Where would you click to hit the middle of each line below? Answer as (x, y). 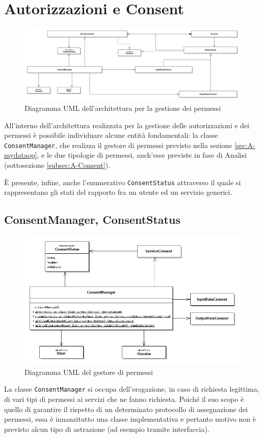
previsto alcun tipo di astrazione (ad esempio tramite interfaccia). (107, 429)
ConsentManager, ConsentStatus (92, 220)
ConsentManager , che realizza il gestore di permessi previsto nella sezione (118, 145)
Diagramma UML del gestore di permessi (89, 372)
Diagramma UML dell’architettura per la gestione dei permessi (123, 108)
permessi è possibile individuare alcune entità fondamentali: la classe (111, 135)
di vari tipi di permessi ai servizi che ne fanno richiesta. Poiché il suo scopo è (124, 399)
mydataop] (21, 155)
